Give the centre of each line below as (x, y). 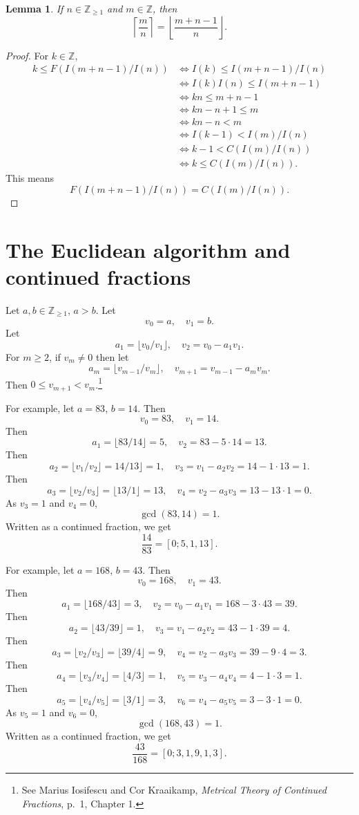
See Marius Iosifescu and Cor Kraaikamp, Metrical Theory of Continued (174, 790)
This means (30, 178)
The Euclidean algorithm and (148, 249)
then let (113, 356)
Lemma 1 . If (35, 8)
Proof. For (27, 55)
